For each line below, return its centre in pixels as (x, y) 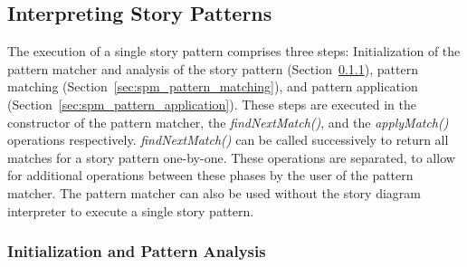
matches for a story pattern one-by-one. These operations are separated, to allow (231, 157)
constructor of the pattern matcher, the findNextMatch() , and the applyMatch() (228, 122)
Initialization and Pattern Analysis (137, 251)
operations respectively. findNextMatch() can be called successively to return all (228, 140)
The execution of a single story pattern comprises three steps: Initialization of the (234, 51)
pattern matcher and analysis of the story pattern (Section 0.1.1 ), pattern (213, 68)
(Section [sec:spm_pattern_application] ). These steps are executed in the (212, 104)
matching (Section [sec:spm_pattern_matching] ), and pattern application (213, 86)
